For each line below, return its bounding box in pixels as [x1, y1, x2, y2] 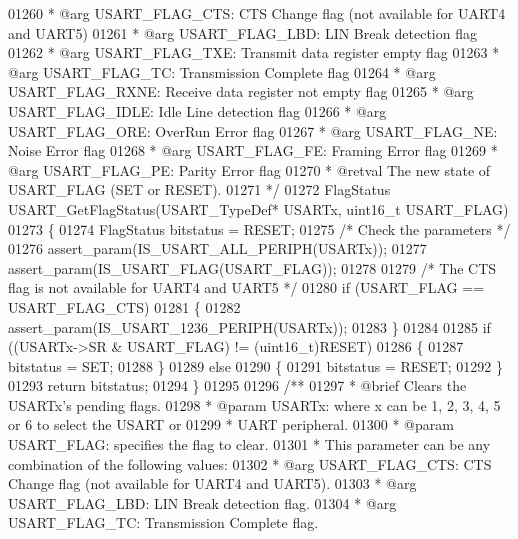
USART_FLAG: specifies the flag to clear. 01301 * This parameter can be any [8, 434, 491, 455]
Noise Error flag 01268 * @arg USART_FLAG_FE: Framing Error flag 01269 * [8, 140, 498, 161]
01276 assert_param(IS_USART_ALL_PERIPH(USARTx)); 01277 [8, 238, 427, 259]
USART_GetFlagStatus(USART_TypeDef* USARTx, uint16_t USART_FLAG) [8, 198, 509, 219]
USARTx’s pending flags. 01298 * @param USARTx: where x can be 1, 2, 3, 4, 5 [8, 394, 501, 415]
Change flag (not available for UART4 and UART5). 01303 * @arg [8, 473, 417, 494]
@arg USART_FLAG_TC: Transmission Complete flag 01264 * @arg [8, 61, 436, 82]
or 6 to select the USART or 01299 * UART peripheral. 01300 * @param [8, 414, 454, 435]
